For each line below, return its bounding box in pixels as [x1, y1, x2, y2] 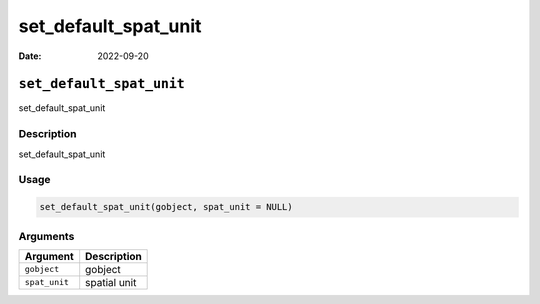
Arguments [18, 229, 75, 243]
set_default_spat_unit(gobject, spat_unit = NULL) [39, 201, 294, 213]
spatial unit [85, 275, 137, 289]
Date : [18, 50, 42, 62]
